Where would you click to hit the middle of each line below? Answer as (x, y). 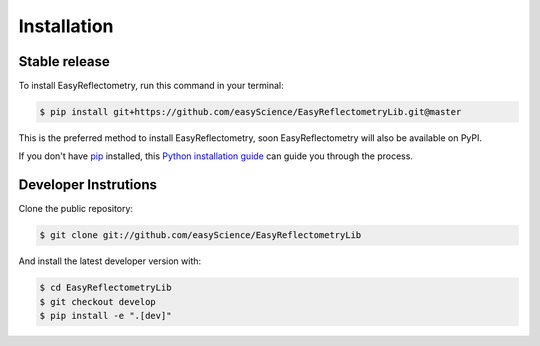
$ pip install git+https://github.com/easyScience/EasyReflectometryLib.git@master (250, 112)
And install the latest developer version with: (110, 261)
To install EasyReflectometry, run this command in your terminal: (151, 86)
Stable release (64, 61)
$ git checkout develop (98, 301)
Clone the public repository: (76, 209)
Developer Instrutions (88, 185)
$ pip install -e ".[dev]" (105, 316)
